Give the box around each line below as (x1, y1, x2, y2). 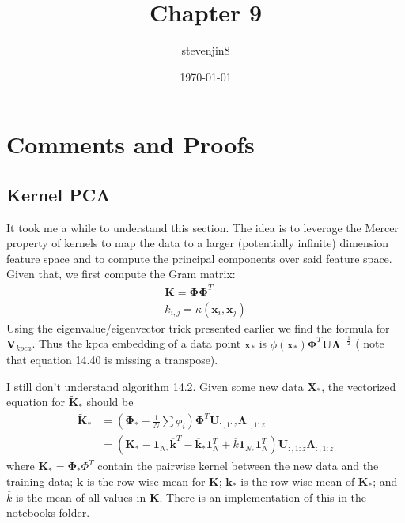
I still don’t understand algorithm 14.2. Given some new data (6, 378, 304, 394)
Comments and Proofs (6, 128, 255, 160)
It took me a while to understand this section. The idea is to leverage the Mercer (6, 219, 399, 235)
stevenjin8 (181, 42, 230, 58)
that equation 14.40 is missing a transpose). (6, 352, 218, 368)
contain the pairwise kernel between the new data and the (97, 457, 379, 474)
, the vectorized (321, 378, 396, 394)
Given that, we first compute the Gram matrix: (6, 265, 236, 282)
